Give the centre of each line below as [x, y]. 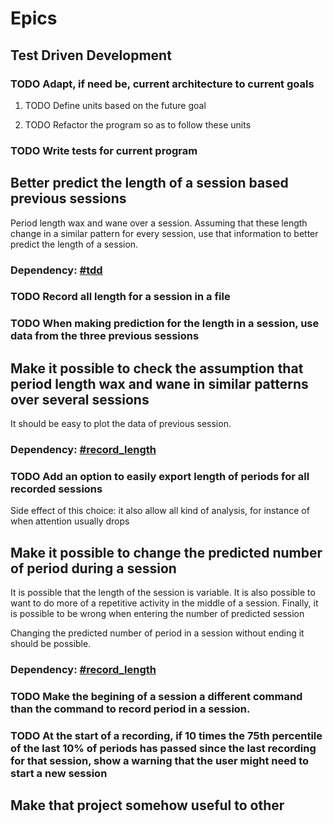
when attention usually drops [70, 521]
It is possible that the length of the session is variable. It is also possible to [163, 593]
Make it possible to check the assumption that [157, 368]
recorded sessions [56, 489]
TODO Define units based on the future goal [115, 105]
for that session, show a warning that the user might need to [160, 760]
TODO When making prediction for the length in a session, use [165, 324]
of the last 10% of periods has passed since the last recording [163, 748]
